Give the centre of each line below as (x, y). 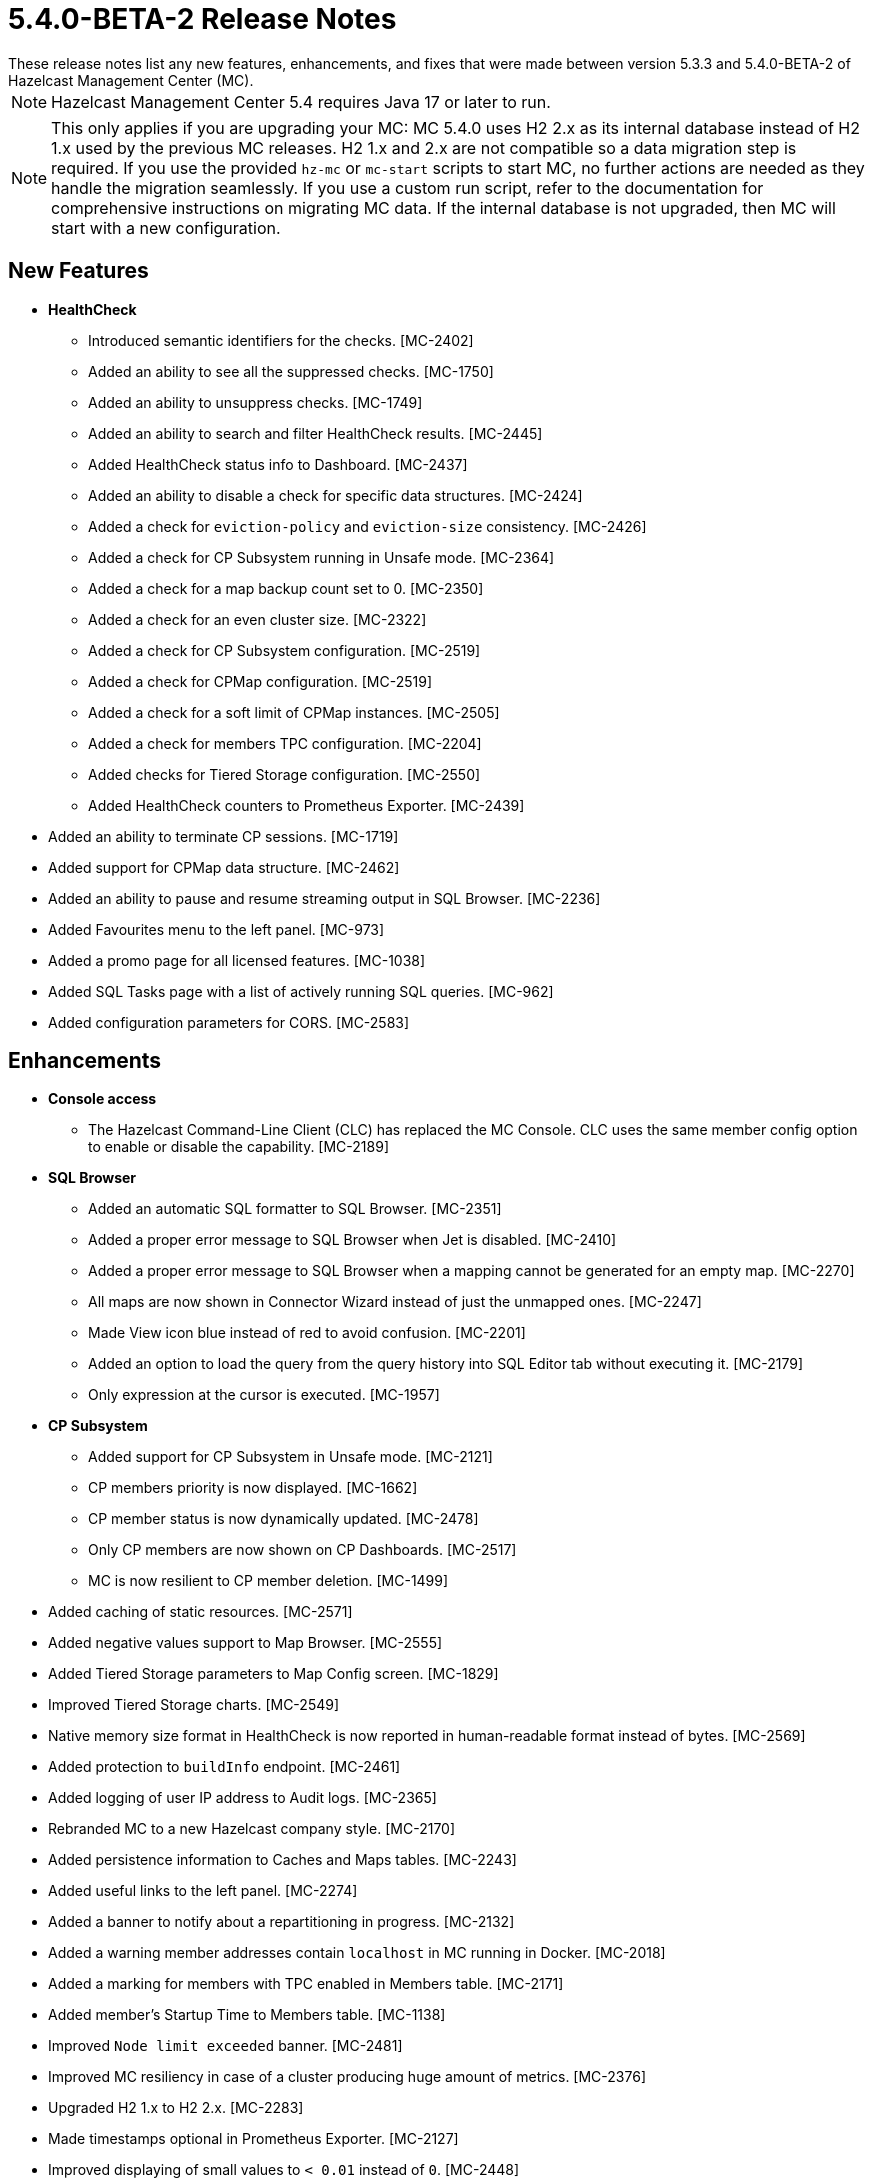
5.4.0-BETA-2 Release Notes (202, 19)
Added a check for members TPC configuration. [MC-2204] (285, 743)
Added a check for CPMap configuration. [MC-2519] (260, 681)
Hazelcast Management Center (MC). (131, 80)
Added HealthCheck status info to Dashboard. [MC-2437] (278, 464)
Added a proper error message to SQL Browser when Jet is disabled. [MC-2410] (352, 1240)
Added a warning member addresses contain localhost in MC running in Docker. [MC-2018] (357, 1953)
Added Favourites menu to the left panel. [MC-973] (216, 929)
